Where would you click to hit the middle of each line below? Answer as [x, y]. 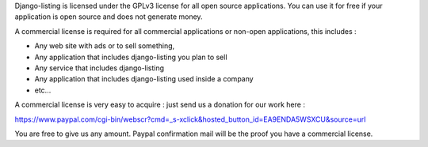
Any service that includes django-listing [99, 68]
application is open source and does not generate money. [109, 17]
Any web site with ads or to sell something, [105, 46]
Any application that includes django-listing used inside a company [144, 79]
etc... [43, 90]
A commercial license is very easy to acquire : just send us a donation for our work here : [160, 105]
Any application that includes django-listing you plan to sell [131, 57]
